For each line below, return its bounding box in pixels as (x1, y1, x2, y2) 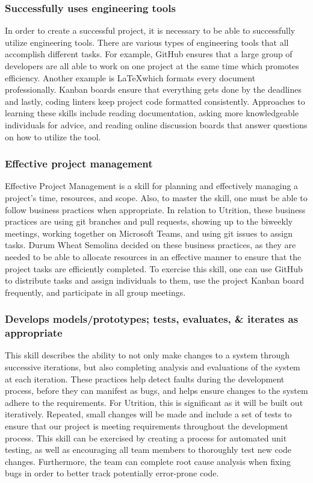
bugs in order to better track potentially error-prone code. (5, 467, 219, 479)
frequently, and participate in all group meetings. (5, 285, 186, 298)
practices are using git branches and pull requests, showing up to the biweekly (5, 215, 293, 228)
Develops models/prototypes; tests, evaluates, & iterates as (5, 311, 299, 326)
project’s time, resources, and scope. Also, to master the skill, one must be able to (5, 191, 308, 204)
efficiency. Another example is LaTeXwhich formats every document (5, 71, 256, 84)
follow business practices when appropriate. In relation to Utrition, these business (5, 203, 306, 216)
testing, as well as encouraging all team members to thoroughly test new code (5, 443, 292, 456)
